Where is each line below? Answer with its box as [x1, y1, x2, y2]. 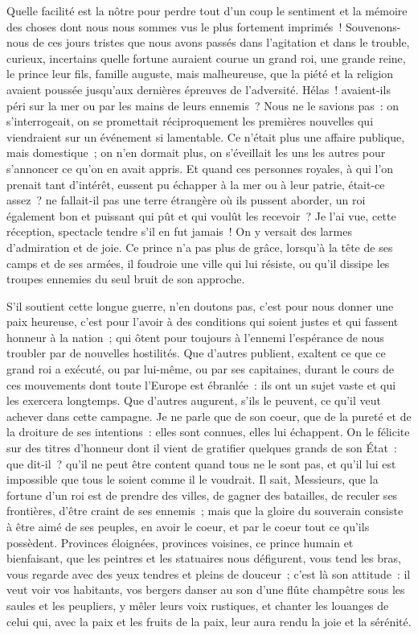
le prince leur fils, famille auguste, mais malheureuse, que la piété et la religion [6, 65, 394, 82]
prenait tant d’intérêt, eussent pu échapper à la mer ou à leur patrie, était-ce [6, 175, 385, 192]
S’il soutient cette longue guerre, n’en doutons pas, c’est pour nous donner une [6, 297, 394, 314]
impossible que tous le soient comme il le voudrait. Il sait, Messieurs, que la [6, 471, 379, 488]
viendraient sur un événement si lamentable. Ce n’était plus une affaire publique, [6, 128, 405, 145]
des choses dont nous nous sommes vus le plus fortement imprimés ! [6, 18, 342, 35]
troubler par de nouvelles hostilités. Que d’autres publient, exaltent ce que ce [6, 344, 386, 361]
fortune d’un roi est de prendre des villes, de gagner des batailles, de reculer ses [6, 486, 398, 503]
